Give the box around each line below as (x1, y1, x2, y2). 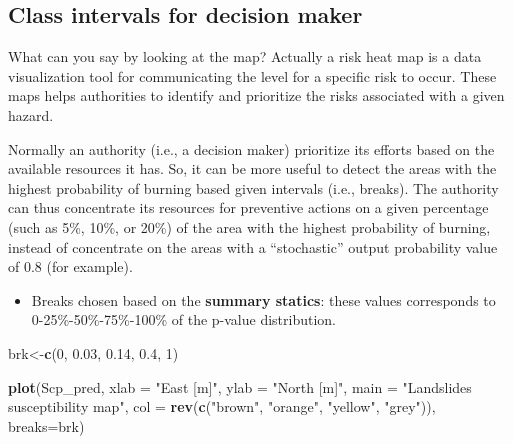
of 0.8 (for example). (8, 256, 133, 277)
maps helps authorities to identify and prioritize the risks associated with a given (8, 85, 505, 106)
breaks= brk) (8, 415, 85, 436)
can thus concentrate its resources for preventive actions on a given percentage (8, 197, 489, 218)
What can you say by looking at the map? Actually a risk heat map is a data (8, 46, 482, 67)
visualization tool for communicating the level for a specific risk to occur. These (8, 65, 497, 86)
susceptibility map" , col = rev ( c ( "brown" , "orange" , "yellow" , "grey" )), (8, 396, 436, 417)
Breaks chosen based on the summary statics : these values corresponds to (31, 289, 496, 310)
